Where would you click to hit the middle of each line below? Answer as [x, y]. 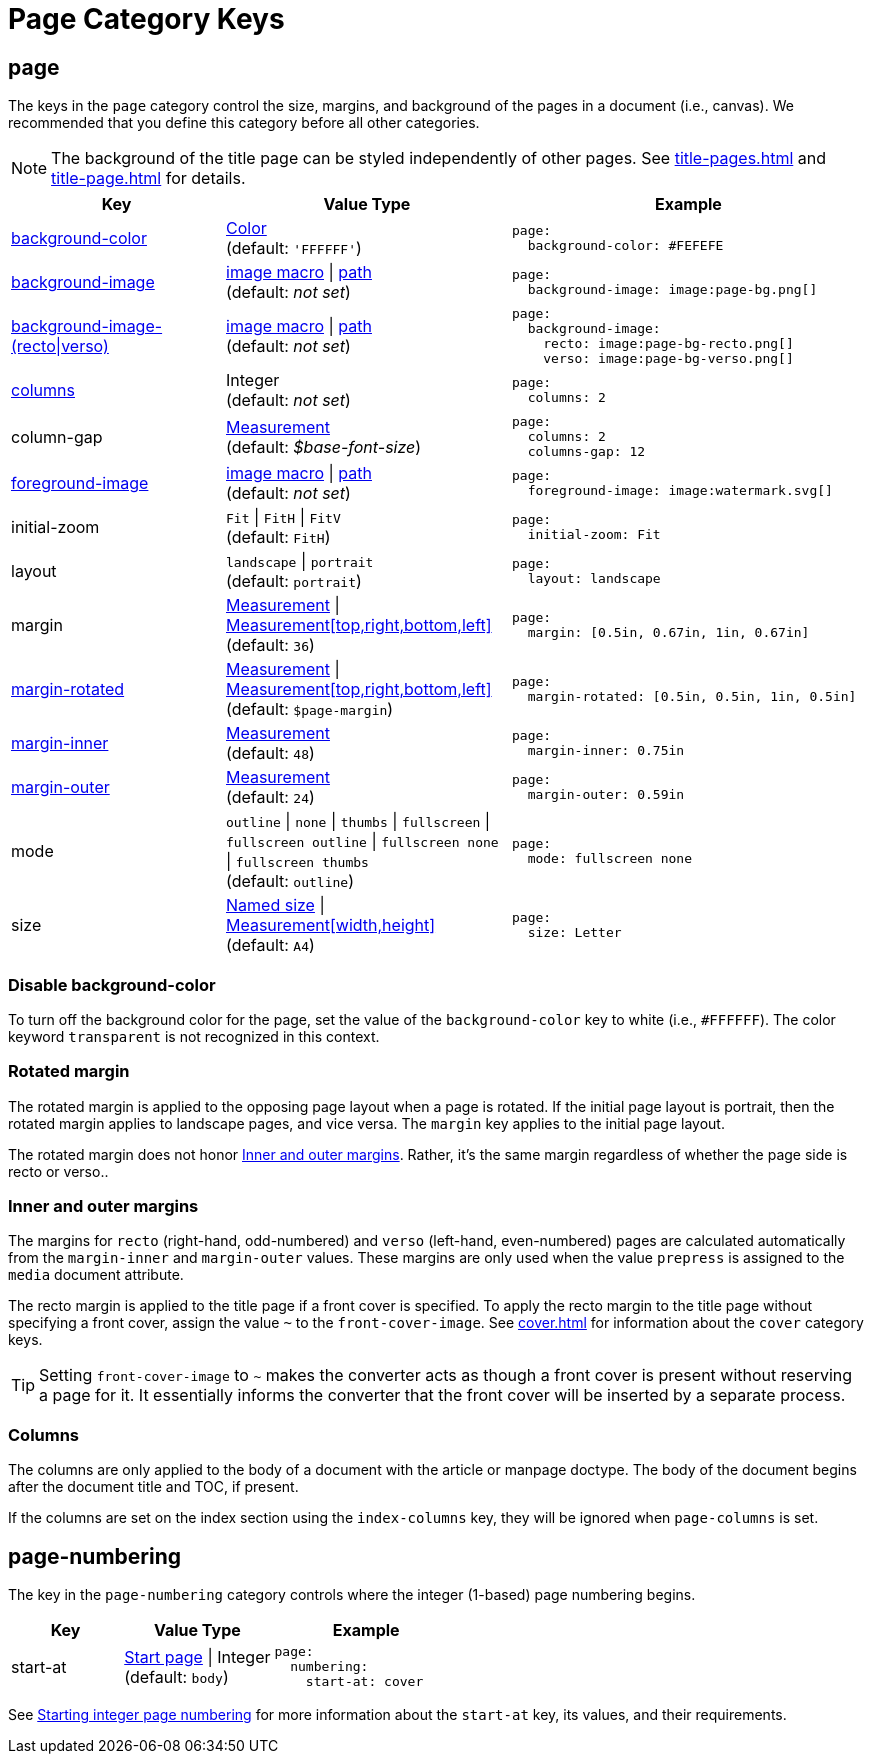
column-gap [57, 436]
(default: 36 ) [270, 645]
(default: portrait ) [294, 581]
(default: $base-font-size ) [324, 446]
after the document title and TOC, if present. [153, 1487]
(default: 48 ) [270, 753]
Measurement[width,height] [331, 925]
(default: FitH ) [278, 537]
